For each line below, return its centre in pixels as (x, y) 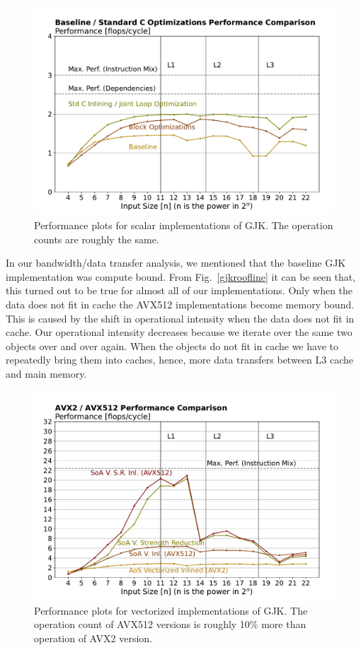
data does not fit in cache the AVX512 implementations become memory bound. (180, 304)
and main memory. (46, 373)
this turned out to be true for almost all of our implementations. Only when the (179, 290)
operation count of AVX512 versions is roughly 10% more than (170, 624)
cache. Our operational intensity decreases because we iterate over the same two (179, 332)
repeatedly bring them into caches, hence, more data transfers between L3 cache (179, 360)
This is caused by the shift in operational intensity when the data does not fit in (180, 318)
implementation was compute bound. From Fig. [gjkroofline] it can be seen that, (181, 276)
